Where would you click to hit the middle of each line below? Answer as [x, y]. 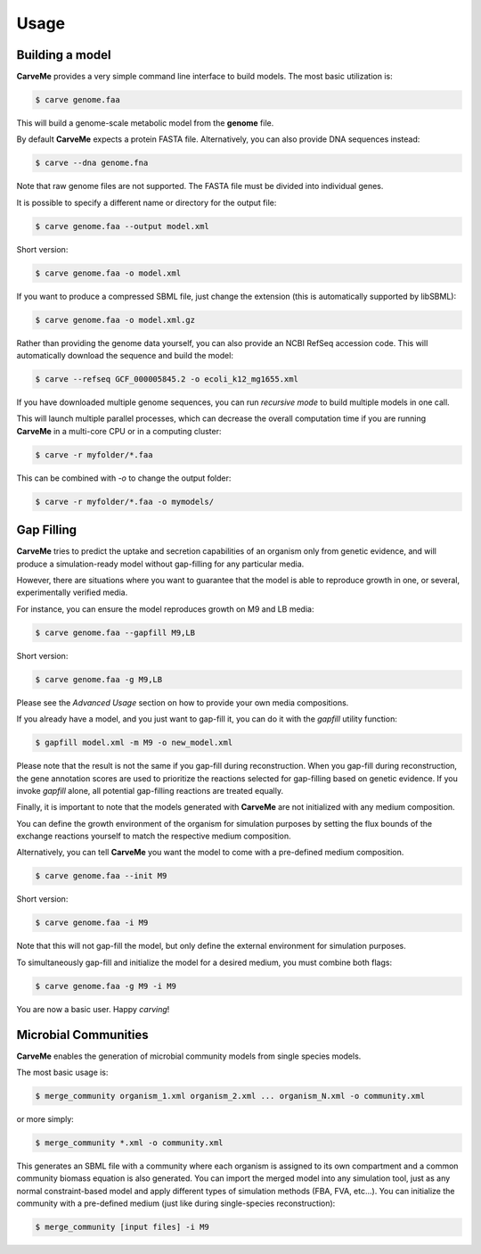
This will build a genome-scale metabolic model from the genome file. [145, 123]
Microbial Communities [82, 1035]
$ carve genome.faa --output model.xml [122, 226]
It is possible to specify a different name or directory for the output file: [147, 202]
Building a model [64, 55]
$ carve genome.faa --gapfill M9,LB [115, 632]
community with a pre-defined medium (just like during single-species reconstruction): [176, 1203]
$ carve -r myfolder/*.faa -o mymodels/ [124, 501]
